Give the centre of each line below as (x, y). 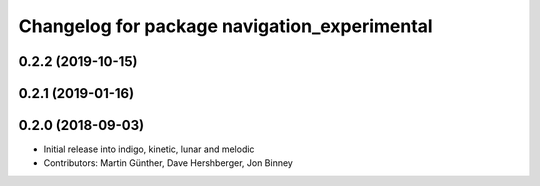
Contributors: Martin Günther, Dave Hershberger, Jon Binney (168, 163)
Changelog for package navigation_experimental (226, 26)
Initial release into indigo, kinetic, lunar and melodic (149, 149)
